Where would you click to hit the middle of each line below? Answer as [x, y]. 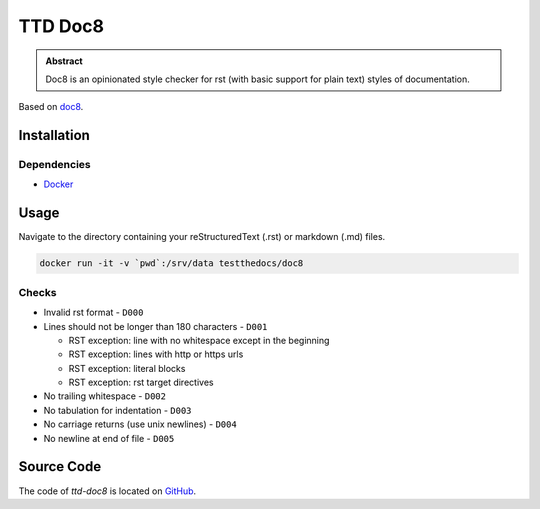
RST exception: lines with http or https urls [156, 354]
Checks [37, 292]
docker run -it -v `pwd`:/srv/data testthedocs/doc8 [171, 263]
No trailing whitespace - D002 [105, 396]
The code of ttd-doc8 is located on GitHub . [107, 491]
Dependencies [55, 165]
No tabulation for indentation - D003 [117, 410]
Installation [54, 135]
